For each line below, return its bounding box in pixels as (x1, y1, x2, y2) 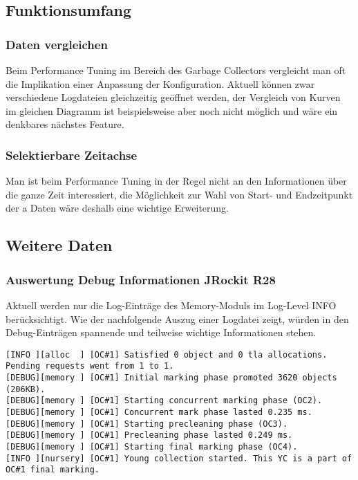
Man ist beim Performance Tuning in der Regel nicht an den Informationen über (6, 174, 347, 188)
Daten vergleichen (6, 35, 108, 53)
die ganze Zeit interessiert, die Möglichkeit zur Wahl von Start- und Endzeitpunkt (6, 187, 353, 201)
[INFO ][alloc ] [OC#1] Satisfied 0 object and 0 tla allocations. (6, 349, 328, 360)
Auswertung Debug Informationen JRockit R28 (6, 270, 276, 288)
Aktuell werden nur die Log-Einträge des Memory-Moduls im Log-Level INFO (6, 297, 337, 312)
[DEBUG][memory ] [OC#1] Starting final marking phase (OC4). (6, 442, 298, 452)
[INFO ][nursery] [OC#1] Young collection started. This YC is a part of (6, 453, 352, 463)
